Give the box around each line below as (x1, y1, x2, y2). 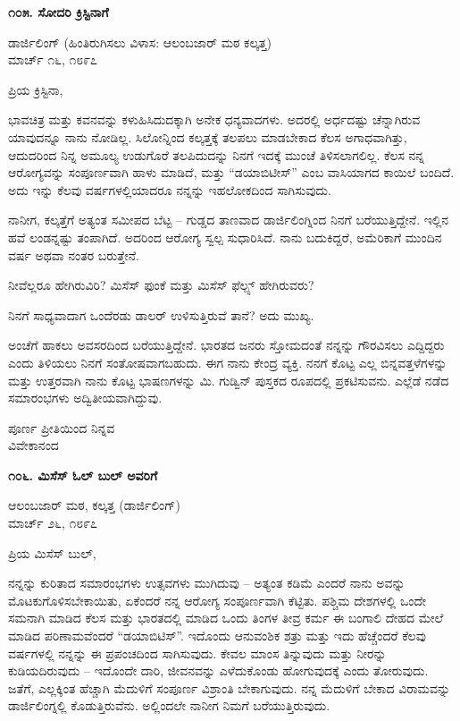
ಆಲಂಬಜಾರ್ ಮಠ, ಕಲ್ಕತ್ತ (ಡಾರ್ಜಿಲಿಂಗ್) (8, 496, 180, 514)
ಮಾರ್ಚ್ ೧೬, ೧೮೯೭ (8, 50, 97, 69)
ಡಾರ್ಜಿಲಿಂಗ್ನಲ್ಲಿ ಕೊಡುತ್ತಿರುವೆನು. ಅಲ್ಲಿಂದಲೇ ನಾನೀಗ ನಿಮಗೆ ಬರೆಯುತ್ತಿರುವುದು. (8, 696, 330, 715)
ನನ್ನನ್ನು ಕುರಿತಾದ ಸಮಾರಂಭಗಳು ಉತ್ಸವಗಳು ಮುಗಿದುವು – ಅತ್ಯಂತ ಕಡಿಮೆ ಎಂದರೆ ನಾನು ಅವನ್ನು (8, 573, 406, 592)
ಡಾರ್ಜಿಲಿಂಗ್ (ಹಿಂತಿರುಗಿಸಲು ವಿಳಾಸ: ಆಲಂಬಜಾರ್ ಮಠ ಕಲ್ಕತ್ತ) (8, 32, 272, 51)
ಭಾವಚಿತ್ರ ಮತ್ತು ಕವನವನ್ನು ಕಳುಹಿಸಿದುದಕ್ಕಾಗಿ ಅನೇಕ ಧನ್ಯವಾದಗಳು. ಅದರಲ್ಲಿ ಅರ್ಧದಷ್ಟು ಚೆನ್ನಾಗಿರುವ (8, 110, 421, 129)
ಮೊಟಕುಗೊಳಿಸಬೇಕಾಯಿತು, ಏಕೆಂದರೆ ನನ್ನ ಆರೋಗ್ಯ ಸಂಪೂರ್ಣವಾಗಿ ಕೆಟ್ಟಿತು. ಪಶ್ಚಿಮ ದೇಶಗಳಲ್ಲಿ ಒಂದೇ (8, 590, 427, 609)
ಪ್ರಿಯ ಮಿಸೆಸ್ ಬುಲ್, (8, 543, 96, 562)
